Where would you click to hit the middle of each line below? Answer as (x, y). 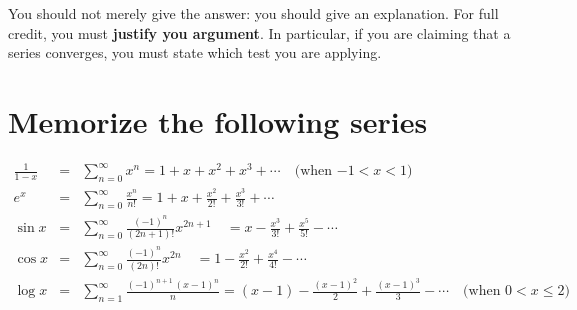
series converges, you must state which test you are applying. (195, 52)
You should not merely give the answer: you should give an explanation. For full (253, 13)
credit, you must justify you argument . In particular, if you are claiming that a (259, 32)
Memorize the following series (218, 120)
